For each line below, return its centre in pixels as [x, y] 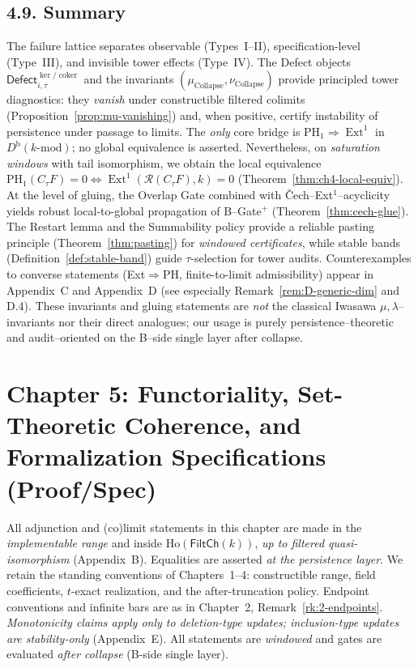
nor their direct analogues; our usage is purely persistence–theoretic [226, 321]
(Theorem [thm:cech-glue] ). [340, 210]
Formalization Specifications [166, 456]
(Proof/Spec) [82, 488]
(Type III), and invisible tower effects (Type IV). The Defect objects [179, 61]
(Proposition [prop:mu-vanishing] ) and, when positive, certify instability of [192, 115]
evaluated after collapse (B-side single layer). [117, 654]
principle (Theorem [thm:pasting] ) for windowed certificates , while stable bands [204, 242]
